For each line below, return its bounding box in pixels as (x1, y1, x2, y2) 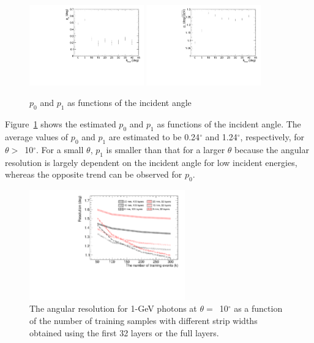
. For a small (36, 143, 84, 156)
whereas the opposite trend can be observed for (5, 168, 182, 181)
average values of (5, 130, 69, 143)
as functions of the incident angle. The (157, 118, 301, 130)
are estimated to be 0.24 (108, 130, 200, 143)
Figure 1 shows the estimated (5, 118, 116, 130)
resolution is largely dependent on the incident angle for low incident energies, (5, 156, 297, 168)
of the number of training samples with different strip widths (29, 314, 258, 326)
